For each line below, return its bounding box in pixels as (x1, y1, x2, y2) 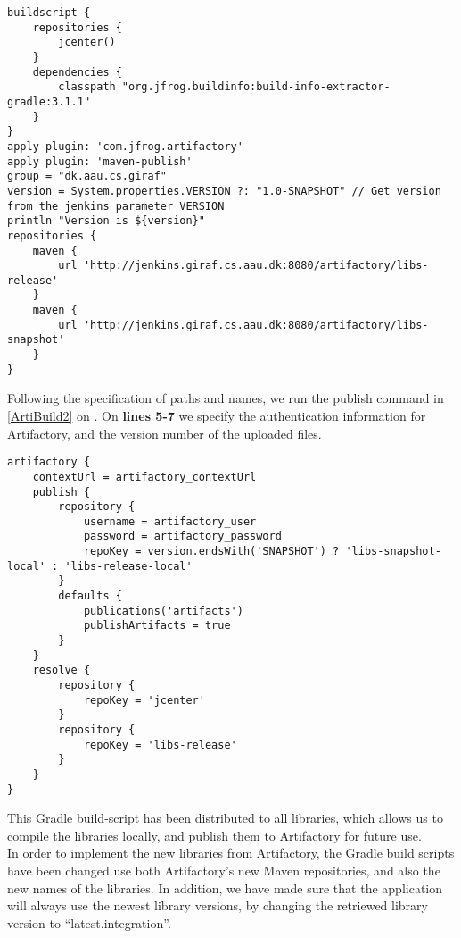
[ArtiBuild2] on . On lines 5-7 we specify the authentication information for (7, 406, 426, 424)
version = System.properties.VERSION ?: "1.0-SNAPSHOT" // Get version (7, 184, 441, 197)
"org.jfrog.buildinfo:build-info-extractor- (121, 80, 391, 94)
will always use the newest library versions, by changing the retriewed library (7, 896, 428, 915)
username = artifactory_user (83, 515, 257, 528)
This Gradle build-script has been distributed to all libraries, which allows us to (7, 808, 443, 827)
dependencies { (32, 65, 122, 79)
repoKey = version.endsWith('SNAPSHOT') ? (83, 545, 340, 558)
